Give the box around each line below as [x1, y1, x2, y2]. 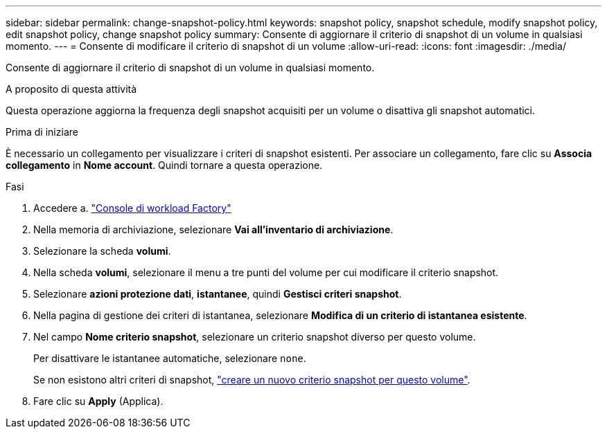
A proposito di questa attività [6, 83, 137, 95]
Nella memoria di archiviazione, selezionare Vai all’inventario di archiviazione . [33, 224, 394, 235]
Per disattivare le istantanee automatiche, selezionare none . [33, 352, 306, 364]
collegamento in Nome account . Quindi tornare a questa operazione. [6, 159, 323, 171]
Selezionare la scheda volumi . [33, 245, 171, 257]
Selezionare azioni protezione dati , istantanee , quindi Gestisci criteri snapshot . [33, 288, 402, 300]
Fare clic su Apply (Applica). [33, 395, 164, 407]
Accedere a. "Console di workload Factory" [33, 202, 231, 214]
